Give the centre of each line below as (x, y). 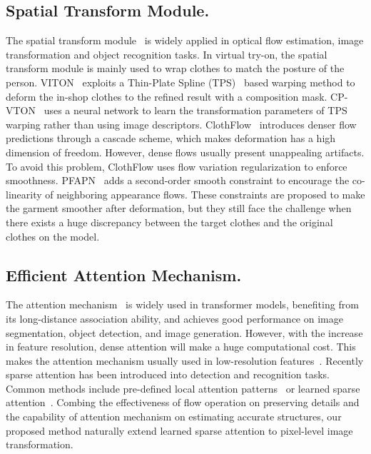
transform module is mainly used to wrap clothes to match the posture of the (175, 68)
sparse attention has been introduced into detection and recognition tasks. (168, 374)
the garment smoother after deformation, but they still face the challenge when (179, 208)
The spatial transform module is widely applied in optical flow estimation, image (185, 40)
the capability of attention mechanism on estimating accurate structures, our (174, 417)
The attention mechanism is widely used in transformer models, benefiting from (182, 304)
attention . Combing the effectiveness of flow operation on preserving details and (183, 402)
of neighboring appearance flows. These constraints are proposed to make (205, 194)
